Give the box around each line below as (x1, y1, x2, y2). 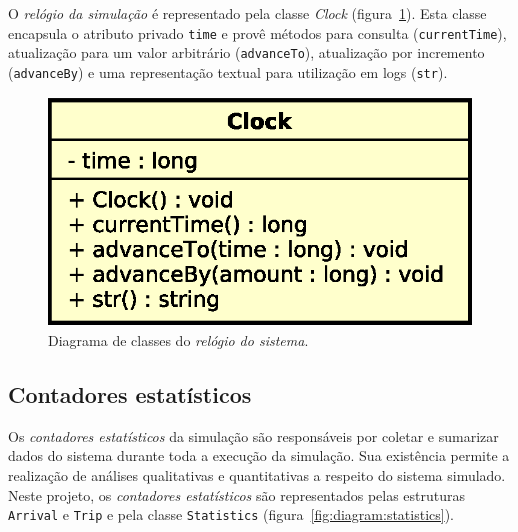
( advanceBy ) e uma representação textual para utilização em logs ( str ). (8, 61, 448, 82)
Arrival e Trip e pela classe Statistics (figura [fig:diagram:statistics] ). (8, 504, 455, 525)
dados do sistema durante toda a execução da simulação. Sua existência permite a (8, 445, 510, 466)
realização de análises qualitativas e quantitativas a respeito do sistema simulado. (8, 464, 506, 485)
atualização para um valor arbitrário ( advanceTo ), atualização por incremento (8, 42, 485, 63)
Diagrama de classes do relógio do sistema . (48, 329, 309, 350)
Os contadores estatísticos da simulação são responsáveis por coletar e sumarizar (8, 425, 499, 446)
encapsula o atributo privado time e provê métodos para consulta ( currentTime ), (8, 22, 507, 43)
